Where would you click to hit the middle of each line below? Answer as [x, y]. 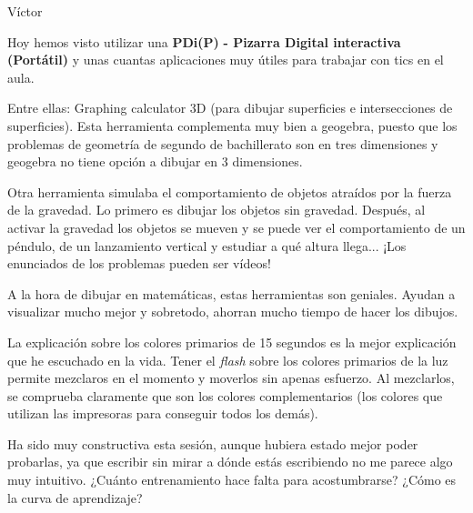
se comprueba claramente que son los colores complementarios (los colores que [225, 395]
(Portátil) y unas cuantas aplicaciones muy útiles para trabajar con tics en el [226, 60]
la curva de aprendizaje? [75, 497]
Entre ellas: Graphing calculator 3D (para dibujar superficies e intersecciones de [230, 108]
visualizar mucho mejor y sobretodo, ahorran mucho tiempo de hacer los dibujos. [233, 312]
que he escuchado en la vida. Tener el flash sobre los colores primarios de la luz [228, 360]
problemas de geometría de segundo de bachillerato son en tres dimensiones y [223, 143]
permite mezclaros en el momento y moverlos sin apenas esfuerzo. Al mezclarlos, [231, 378]
